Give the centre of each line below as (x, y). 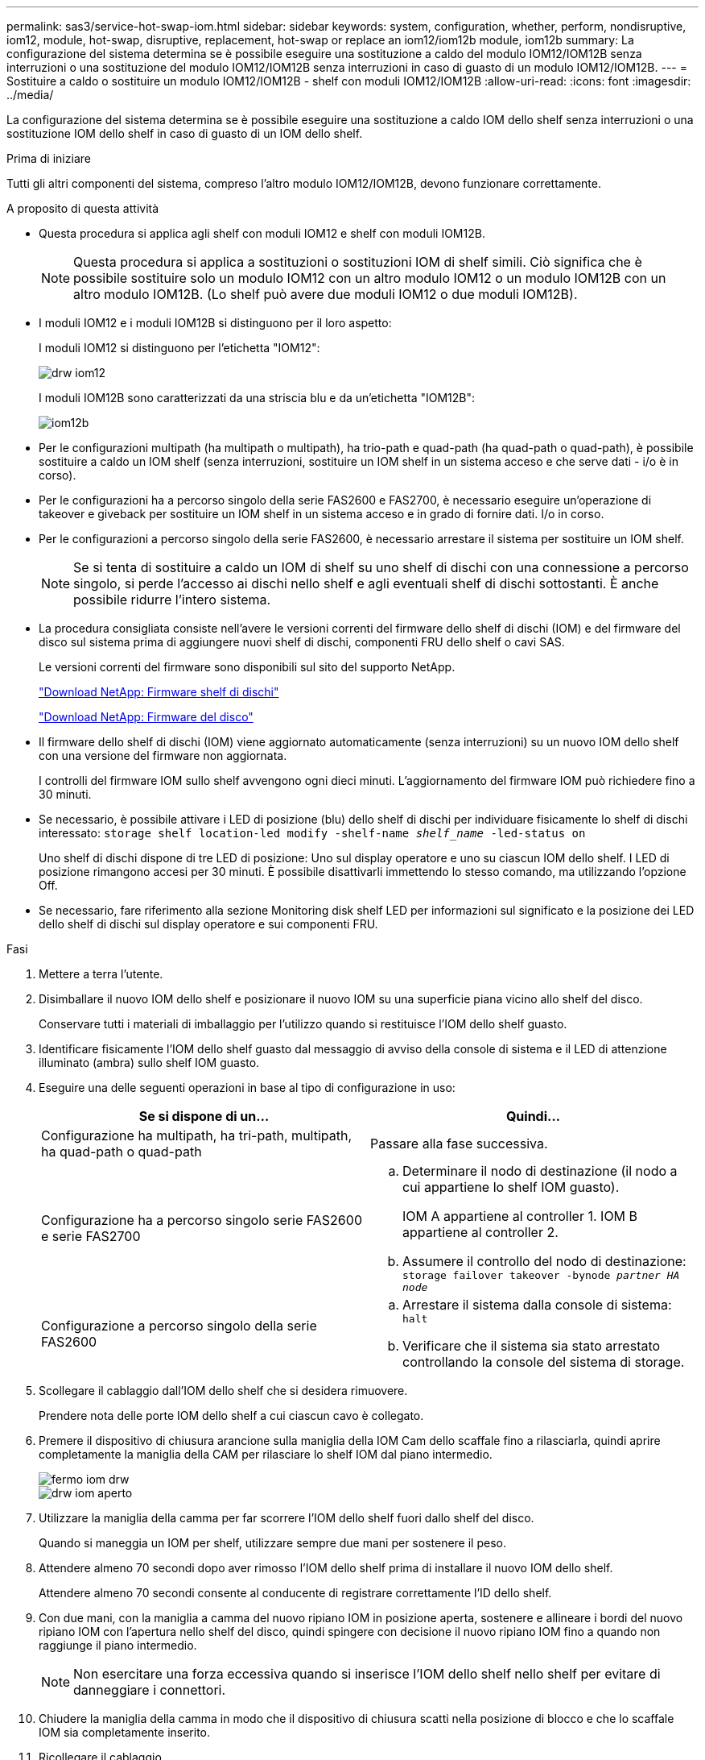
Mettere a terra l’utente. (101, 974)
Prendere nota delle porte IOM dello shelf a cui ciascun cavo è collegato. (231, 1415)
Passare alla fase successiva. (459, 1144)
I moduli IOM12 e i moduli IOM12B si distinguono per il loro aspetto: (215, 323)
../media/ (30, 95)
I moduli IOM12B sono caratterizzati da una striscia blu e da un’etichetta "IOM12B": (257, 398)
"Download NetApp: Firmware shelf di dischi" (159, 692)
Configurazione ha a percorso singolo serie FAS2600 (202, 1220)
